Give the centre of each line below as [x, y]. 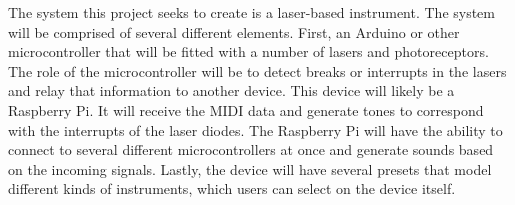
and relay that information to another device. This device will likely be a [231, 90]
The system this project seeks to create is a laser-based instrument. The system [252, 12]
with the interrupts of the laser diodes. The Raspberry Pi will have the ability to [255, 129]
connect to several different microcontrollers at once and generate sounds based [251, 149]
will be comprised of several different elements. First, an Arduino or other [234, 31]
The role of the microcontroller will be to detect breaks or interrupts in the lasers [257, 70]
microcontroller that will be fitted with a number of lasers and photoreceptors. [248, 51]
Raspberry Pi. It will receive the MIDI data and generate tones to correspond [246, 109]
